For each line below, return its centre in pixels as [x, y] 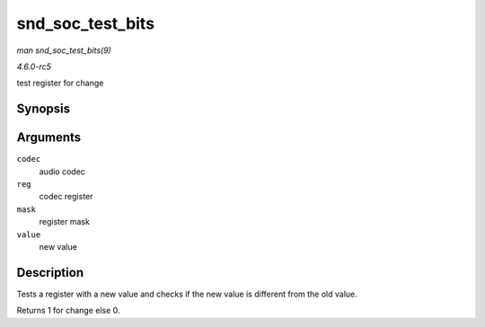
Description [50, 273]
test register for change [60, 83]
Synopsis [44, 109]
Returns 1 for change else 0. [68, 311]
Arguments [49, 138]
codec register [66, 197]
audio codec [62, 172]
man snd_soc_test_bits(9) [64, 50]
